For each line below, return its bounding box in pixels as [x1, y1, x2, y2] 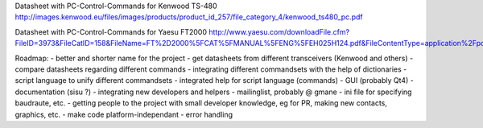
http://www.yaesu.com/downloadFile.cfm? [208, 27, 350, 36]
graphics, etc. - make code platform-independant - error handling [14, 109, 233, 119]
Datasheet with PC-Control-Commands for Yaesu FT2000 [14, 27, 208, 36]
